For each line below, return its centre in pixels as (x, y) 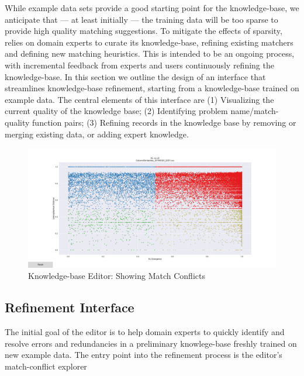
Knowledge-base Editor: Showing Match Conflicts (117, 276)
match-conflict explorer (46, 366)
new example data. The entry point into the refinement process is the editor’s (144, 355)
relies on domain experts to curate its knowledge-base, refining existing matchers (149, 42)
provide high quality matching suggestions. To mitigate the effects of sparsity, (144, 31)
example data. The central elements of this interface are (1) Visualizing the (139, 99)
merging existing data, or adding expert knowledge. (97, 134)
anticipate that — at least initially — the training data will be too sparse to (141, 19)
